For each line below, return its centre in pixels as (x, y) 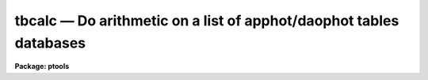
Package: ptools (42, 67)
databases (50, 43)
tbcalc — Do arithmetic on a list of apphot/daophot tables (207, 21)
